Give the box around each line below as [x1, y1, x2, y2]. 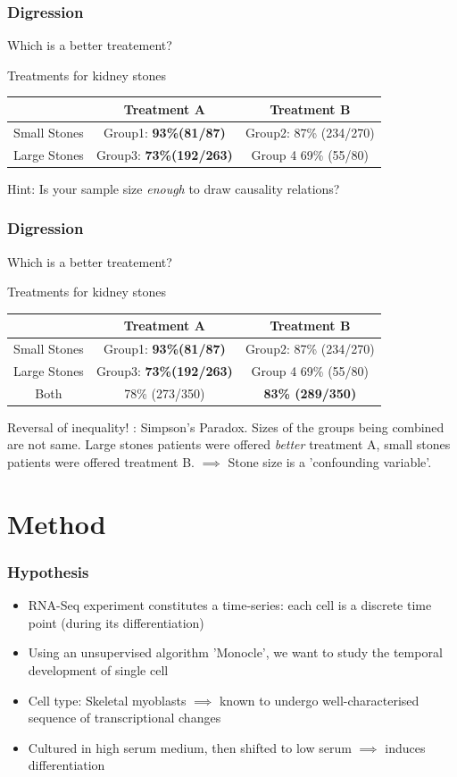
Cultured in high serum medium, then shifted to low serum [28, 738, 352, 756]
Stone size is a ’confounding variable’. [228, 453, 432, 471]
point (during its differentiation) [28, 613, 204, 631]
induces [385, 738, 426, 756]
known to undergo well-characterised [219, 690, 420, 709]
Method [7, 505, 106, 541]
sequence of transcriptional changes [28, 708, 221, 727]
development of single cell [28, 660, 169, 679]
